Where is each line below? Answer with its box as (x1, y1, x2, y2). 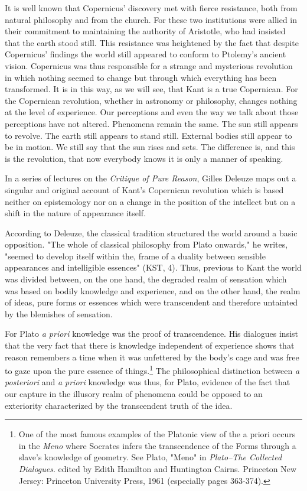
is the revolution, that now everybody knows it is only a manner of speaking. (5, 152, 283, 164)
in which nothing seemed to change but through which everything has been (5, 71, 277, 83)
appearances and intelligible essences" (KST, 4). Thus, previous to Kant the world (5, 261, 302, 274)
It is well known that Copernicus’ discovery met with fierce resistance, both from (5, 2, 298, 14)
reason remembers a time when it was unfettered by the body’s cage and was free (5, 350, 299, 363)
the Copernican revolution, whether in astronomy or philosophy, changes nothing (5, 94, 298, 106)
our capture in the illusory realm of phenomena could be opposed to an (5, 388, 263, 400)
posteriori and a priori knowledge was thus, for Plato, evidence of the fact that (5, 376, 290, 388)
